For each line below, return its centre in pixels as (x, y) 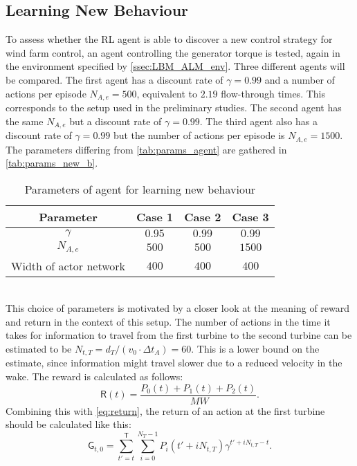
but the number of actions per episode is (199, 135)
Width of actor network (68, 265)
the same (25, 121)
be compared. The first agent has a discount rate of (115, 79)
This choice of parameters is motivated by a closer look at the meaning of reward (178, 308)
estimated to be (39, 349)
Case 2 (203, 216)
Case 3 (250, 216)
